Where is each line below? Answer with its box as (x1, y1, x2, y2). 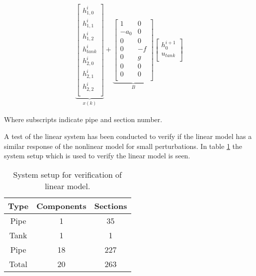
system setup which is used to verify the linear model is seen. (4, 150, 190, 161)
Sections (94, 200, 127, 211)
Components (36, 200, 86, 211)
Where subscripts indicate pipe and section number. (4, 114, 163, 125)
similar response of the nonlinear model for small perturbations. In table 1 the (4, 140, 242, 151)
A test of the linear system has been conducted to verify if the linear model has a (4, 131, 252, 141)
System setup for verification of (13, 168, 122, 180)
